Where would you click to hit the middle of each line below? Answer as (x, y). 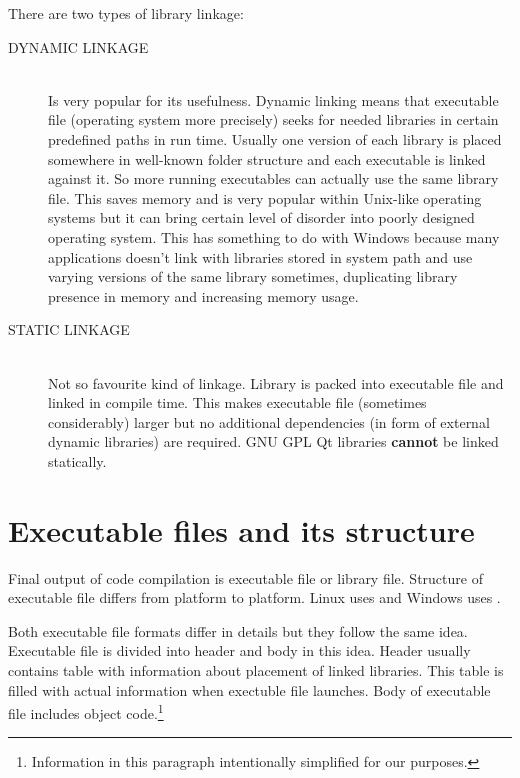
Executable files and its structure (241, 529)
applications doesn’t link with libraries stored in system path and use (260, 256)
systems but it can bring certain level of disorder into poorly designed (261, 217)
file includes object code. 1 (86, 711)
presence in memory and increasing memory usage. (203, 295)
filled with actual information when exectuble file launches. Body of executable (249, 689)
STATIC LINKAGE (69, 329)
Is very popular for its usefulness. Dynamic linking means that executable (273, 99)
